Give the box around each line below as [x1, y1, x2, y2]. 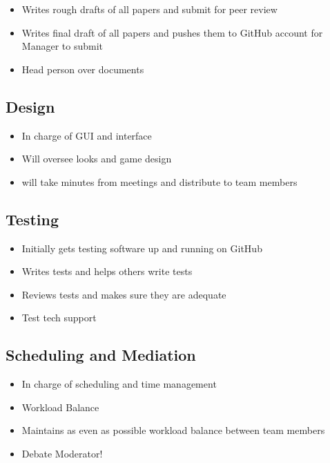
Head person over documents [21, 62, 144, 76]
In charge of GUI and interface [21, 128, 152, 142]
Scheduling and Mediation [6, 344, 196, 366]
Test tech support [21, 310, 97, 325]
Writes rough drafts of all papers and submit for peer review [21, 2, 278, 16]
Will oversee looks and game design [21, 151, 172, 166]
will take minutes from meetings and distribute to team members [21, 174, 298, 189]
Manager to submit [21, 39, 103, 53]
